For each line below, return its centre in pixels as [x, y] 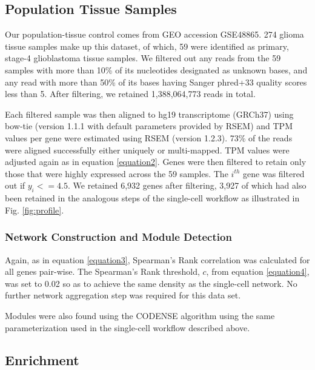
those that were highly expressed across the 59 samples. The [117, 173]
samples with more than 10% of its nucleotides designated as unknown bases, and [156, 69]
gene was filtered [274, 173]
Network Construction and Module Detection [118, 237]
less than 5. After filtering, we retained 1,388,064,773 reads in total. [130, 94]
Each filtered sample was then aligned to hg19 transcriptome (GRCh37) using [149, 114]
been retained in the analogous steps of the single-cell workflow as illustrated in [152, 198]
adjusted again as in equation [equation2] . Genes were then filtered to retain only [156, 162]
